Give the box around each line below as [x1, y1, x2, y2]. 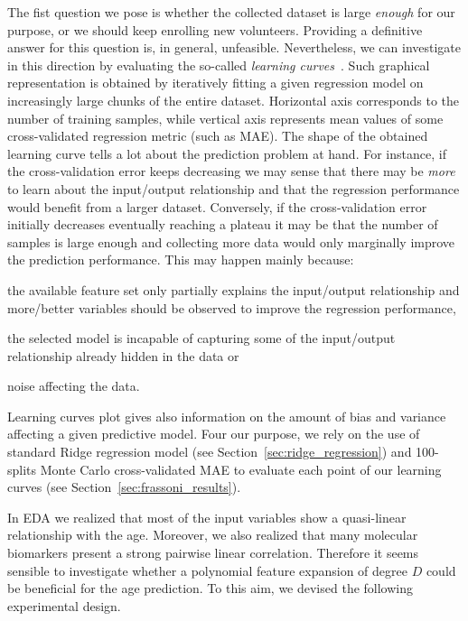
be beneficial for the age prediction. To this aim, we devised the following [7, 579, 414, 598]
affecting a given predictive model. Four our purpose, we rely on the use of [7, 424, 420, 443]
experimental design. [7, 596, 121, 615]
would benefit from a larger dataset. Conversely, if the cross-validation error [7, 197, 427, 216]
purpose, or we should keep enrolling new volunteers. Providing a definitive [7, 20, 423, 39]
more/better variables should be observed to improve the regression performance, [7, 298, 456, 317]
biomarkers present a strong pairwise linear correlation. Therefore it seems [7, 543, 419, 562]
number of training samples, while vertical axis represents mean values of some [7, 108, 444, 127]
